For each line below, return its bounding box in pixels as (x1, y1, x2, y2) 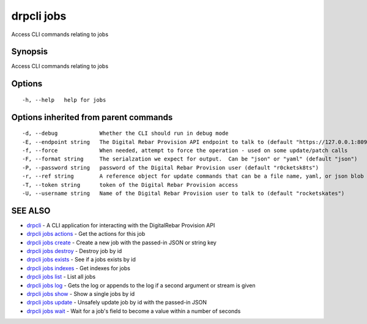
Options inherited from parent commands (11, 112, 173, 122)
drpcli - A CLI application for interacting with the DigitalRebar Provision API (26, 221, 215, 229)
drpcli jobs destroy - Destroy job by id (26, 247, 122, 255)
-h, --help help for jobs (22, 96, 106, 104)
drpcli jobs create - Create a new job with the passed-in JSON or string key (26, 239, 217, 246)
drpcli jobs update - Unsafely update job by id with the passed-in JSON (26, 299, 207, 306)
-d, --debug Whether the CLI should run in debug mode (22, 130, 229, 137)
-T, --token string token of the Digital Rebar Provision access (22, 181, 239, 188)
